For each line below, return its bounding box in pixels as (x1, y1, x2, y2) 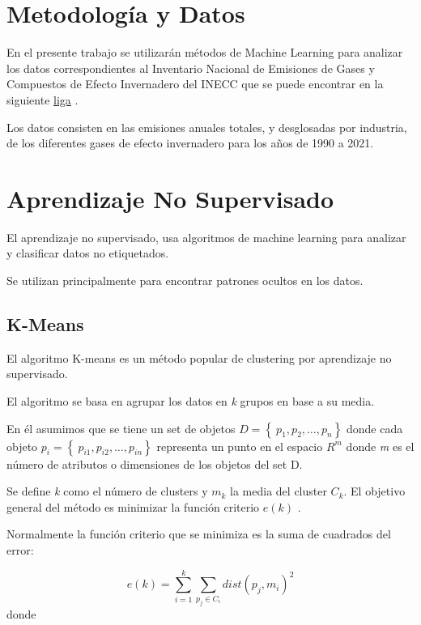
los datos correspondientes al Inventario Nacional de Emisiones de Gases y (6, 59, 375, 76)
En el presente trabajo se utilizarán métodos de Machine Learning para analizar (6, 44, 403, 61)
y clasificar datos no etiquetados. (6, 244, 169, 261)
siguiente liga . (6, 91, 79, 108)
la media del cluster (230, 483, 327, 500)
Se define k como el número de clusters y (6, 483, 208, 500)
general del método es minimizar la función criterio (6, 498, 260, 515)
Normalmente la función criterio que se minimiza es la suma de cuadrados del (6, 525, 391, 542)
